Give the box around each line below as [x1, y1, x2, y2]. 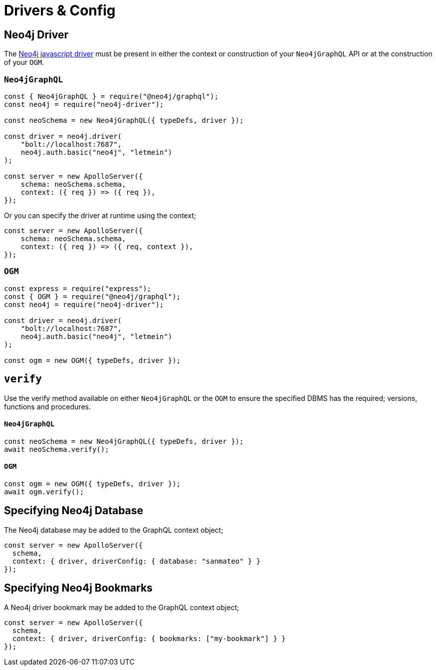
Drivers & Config [4, 2, 116, 19]
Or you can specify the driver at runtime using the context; [4, 211, 197, 220]
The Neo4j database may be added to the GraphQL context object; [4, 525, 223, 534]
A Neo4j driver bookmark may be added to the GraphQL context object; [4, 603, 239, 612]
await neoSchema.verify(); [4, 445, 109, 453]
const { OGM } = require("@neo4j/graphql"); [4, 292, 181, 301]
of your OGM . [4, 58, 44, 67]
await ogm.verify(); [4, 487, 84, 496]
